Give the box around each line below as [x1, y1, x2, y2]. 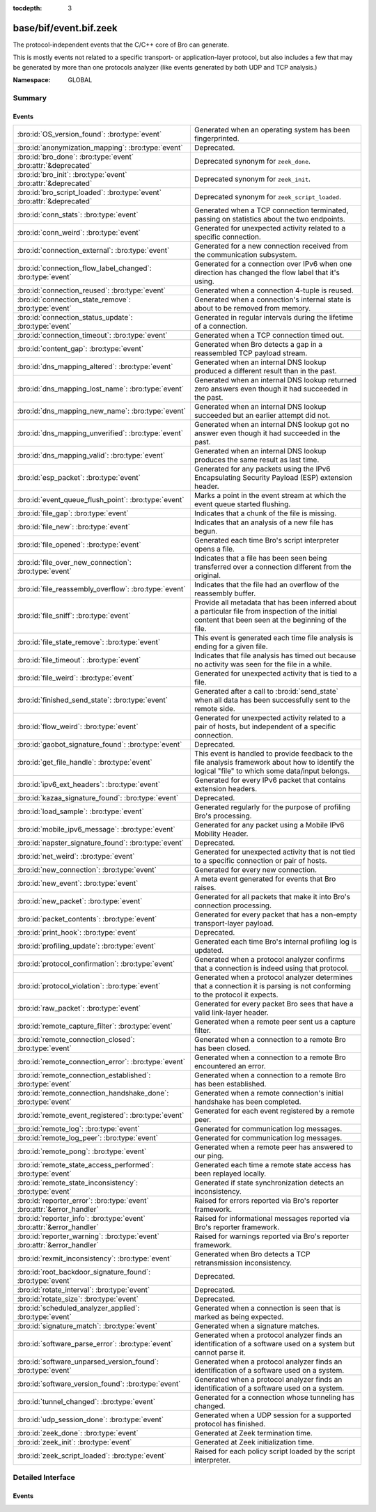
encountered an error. [194, 1061, 266, 1071]
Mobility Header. [194, 829, 249, 839]
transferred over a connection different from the [194, 562, 352, 572]
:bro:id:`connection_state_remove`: [17, 295, 132, 304]
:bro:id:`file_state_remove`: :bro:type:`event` [17, 637, 161, 647]
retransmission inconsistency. [194, 1258, 292, 1268]
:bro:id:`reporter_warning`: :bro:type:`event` [17, 1231, 159, 1241]
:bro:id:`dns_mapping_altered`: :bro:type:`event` [17, 362, 173, 372]
